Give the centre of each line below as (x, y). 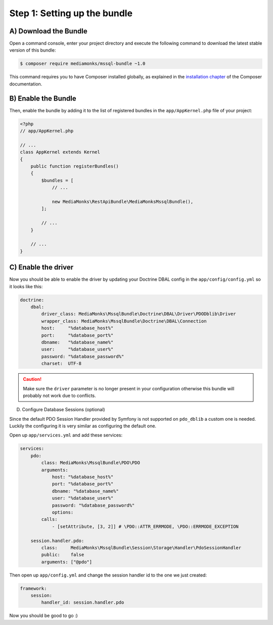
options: (63, 512)
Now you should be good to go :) (43, 616)
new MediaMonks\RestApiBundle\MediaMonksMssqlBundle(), (123, 202)
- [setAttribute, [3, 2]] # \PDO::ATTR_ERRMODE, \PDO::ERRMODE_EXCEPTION (145, 526)
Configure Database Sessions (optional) (64, 410)
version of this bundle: (33, 50)
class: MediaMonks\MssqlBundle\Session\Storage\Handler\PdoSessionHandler (141, 548)
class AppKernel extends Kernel (60, 152)
